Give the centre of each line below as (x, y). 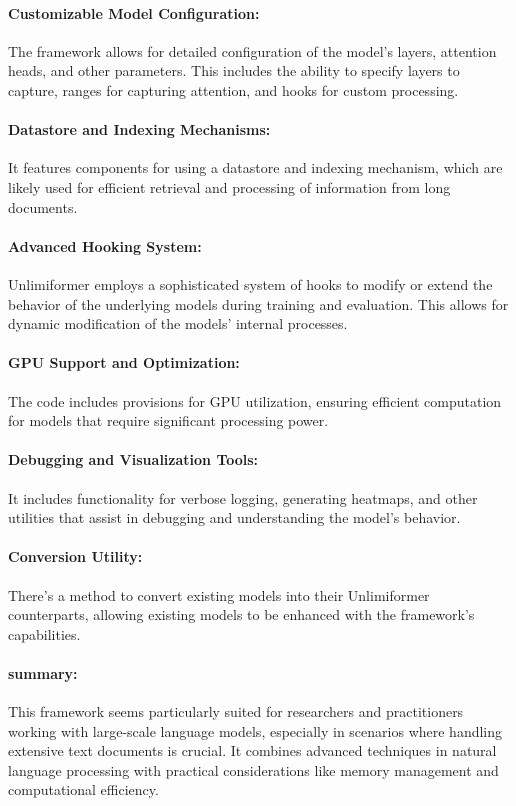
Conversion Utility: (75, 556)
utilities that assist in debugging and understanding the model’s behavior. (234, 517)
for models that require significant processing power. (168, 420)
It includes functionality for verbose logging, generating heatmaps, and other (243, 497)
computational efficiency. (83, 789)
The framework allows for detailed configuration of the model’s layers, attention (252, 50)
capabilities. (44, 633)
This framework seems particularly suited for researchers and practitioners (236, 711)
